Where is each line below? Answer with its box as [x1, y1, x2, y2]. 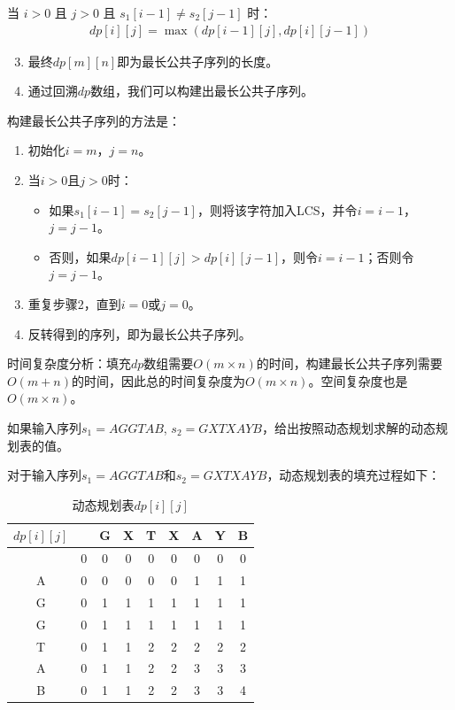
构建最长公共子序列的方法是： [7, 111, 181, 129]
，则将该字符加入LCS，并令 [197, 200, 358, 219]
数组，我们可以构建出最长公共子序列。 [90, 81, 314, 100]
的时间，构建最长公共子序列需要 [256, 354, 443, 373]
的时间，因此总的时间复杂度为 [71, 371, 245, 390]
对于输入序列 [7, 466, 81, 484]
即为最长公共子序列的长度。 [117, 51, 279, 70]
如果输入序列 [7, 418, 81, 436]
